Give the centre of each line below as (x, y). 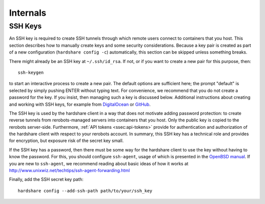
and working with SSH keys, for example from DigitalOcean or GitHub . (80, 104)
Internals (28, 13)
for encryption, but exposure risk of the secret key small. (66, 141)
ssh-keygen (31, 72)
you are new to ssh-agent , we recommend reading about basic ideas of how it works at (99, 163)
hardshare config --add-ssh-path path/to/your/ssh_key (85, 191)
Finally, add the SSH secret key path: (46, 179)
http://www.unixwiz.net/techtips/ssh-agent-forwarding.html (69, 171)
